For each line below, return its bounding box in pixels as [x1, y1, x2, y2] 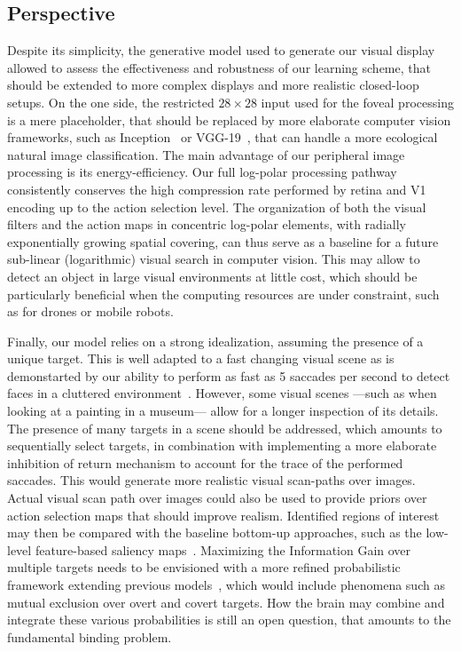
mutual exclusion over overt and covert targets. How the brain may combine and [7, 592, 445, 611]
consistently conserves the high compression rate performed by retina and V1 [7, 179, 426, 198]
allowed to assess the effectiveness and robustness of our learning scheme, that [7, 58, 431, 76]
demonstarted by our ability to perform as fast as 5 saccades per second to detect [7, 366, 450, 385]
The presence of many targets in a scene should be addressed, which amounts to [7, 418, 442, 437]
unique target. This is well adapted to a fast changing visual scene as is [7, 349, 395, 368]
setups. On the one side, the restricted [7, 92, 215, 111]
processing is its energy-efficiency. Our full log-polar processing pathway [7, 163, 397, 181]
